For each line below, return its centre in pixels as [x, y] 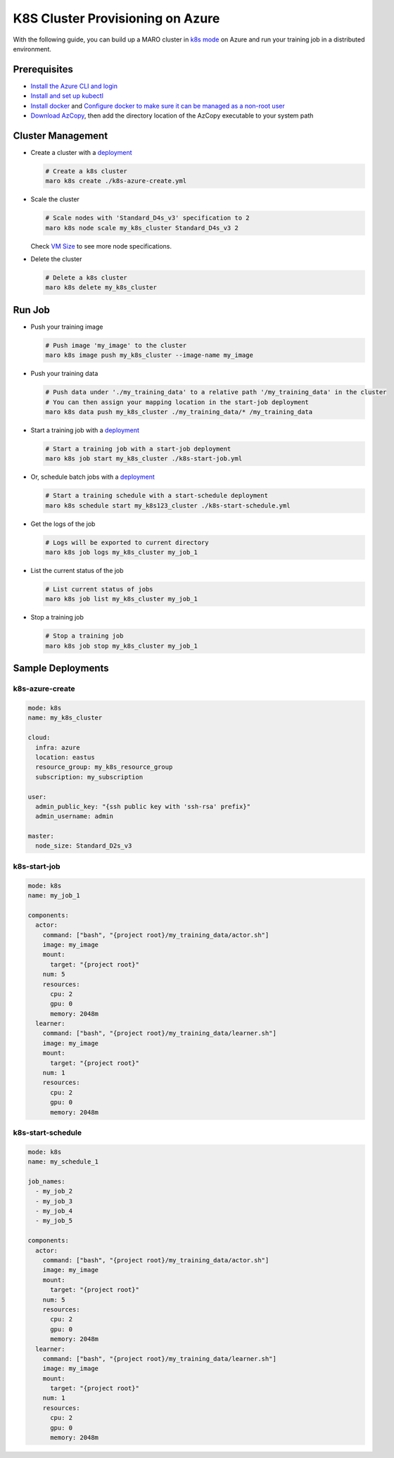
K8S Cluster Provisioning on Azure [116, 18]
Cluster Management [61, 136]
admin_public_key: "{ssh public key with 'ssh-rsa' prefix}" [143, 806]
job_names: [46, 1181]
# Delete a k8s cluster [87, 278]
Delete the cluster [56, 259]
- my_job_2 [54, 1191]
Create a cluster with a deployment [82, 152]
